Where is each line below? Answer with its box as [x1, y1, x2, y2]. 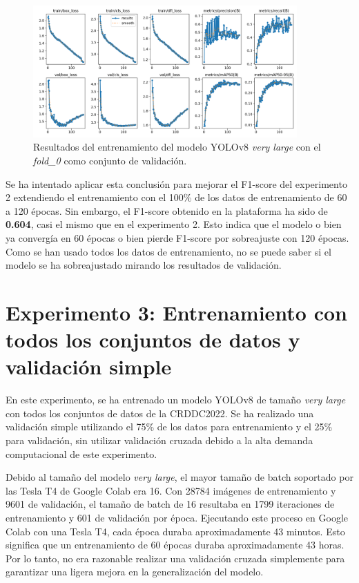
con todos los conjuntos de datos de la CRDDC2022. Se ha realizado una [6, 405, 314, 420]
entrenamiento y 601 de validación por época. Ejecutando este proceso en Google [6, 510, 348, 524]
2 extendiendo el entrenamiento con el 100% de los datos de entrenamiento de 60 [6, 190, 347, 204]
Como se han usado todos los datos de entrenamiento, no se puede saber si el [6, 244, 331, 258]
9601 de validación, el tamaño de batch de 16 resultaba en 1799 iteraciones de [6, 497, 335, 511]
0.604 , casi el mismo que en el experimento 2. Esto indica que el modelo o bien [6, 217, 342, 231]
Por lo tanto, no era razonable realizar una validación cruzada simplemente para [6, 551, 345, 565]
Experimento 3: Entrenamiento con [6, 298, 347, 326]
